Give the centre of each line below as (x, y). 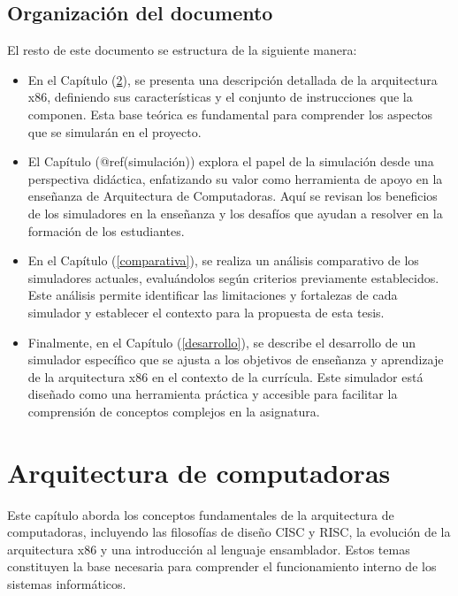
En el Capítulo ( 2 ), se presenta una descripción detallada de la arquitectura (233, 79)
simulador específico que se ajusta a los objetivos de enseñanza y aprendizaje (236, 359)
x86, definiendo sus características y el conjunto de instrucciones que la (220, 97)
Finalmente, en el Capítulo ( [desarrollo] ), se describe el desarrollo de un (222, 342)
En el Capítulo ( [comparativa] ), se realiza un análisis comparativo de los (223, 260)
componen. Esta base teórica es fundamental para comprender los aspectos (230, 114)
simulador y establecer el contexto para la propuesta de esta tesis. (206, 312)
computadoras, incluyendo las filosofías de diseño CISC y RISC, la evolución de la (229, 532)
